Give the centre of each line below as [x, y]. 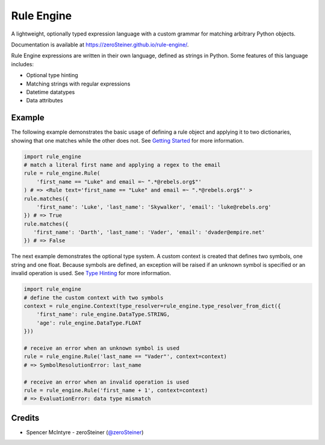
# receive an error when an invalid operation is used [106, 382]
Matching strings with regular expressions [78, 84]
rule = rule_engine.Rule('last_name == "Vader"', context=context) [125, 356]
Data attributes [45, 101]
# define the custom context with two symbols [94, 297]
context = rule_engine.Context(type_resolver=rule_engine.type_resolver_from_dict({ [152, 306]
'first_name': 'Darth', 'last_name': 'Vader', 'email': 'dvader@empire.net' [149, 232]
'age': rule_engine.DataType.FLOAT [89, 323]
